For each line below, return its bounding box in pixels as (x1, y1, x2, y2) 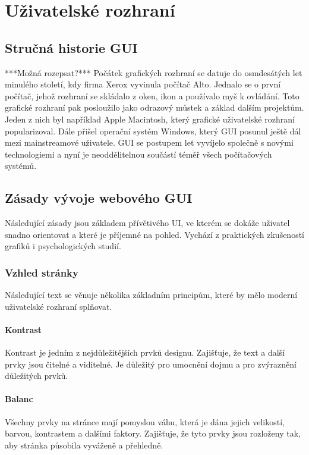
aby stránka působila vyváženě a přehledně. (5, 438, 163, 451)
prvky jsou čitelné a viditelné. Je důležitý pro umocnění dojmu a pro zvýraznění (5, 357, 297, 370)
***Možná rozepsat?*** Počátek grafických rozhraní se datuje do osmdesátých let (5, 66, 302, 79)
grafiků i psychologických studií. (5, 240, 121, 252)
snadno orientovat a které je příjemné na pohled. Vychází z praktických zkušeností (5, 228, 304, 240)
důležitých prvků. (5, 369, 68, 382)
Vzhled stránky (5, 265, 78, 280)
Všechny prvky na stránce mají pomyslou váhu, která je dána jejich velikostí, (5, 415, 285, 428)
